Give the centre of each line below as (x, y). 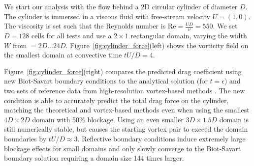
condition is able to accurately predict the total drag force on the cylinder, (116, 100)
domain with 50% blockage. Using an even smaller (108, 119)
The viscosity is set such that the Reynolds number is (85, 26)
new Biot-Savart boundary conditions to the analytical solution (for (106, 81)
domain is (234, 119)
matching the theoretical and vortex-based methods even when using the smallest (127, 110)
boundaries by (25, 138)
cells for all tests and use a (71, 36)
